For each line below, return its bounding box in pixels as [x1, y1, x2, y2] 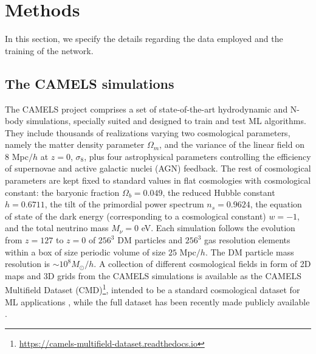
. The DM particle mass [205, 245, 294, 258]
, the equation [250, 198, 302, 210]
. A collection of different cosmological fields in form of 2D [94, 257, 311, 270]
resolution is [5, 257, 50, 270]
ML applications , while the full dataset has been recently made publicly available [5, 295, 310, 308]
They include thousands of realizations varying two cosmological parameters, [5, 126, 290, 139]
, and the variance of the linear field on [159, 138, 304, 151]
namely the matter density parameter [5, 138, 145, 151]
